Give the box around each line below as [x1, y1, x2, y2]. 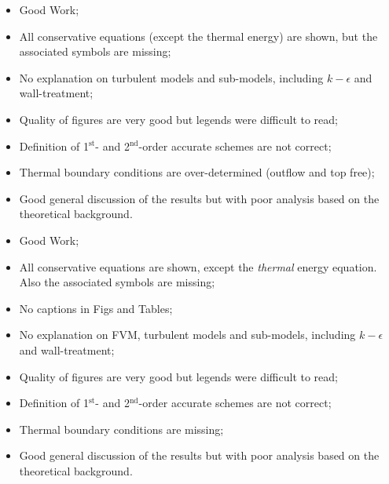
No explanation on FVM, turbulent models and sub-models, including [19, 326, 356, 343]
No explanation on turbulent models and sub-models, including [19, 69, 324, 86]
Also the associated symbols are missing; [19, 274, 215, 290]
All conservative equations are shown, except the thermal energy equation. [19, 258, 377, 275]
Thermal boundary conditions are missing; [19, 420, 224, 437]
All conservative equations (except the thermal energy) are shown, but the [19, 27, 378, 44]
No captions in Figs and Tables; [19, 300, 173, 316]
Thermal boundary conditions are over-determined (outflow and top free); [19, 164, 375, 180]
